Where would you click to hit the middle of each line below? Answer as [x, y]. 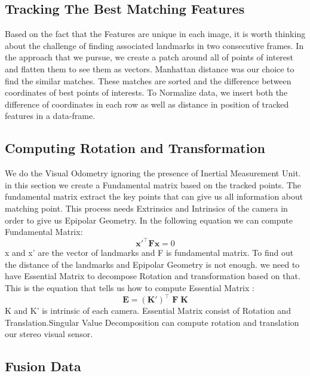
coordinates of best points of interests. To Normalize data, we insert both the [146, 92]
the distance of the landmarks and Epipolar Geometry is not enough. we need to [152, 264]
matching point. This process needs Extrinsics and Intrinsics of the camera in [146, 208]
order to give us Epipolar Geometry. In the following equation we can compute [149, 220]
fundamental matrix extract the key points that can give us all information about [154, 196]
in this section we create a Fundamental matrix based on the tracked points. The [153, 184]
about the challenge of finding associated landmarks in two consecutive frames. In [154, 45]
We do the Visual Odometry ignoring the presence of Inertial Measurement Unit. [153, 173]
